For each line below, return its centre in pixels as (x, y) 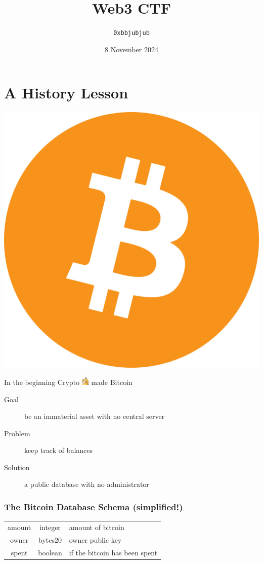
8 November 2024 (131, 49)
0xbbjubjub (131, 33)
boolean (50, 552)
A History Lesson (66, 93)
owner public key (95, 539)
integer (50, 527)
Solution (17, 467)
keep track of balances (59, 450)
